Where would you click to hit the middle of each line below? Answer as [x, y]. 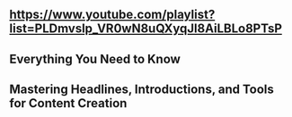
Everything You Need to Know [95, 58]
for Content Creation [68, 103]
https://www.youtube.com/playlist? [112, 15]
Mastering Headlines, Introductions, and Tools [142, 90]
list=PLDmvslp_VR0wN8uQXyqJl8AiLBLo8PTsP [146, 29]
